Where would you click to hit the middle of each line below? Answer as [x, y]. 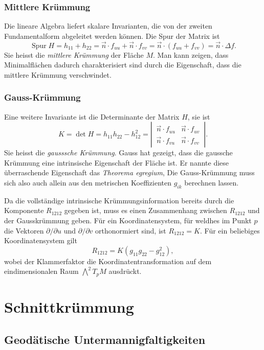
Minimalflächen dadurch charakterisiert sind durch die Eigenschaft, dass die [123, 65]
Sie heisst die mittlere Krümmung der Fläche [74, 54]
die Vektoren [24, 230]
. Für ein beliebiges [230, 230]
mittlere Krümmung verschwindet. [58, 74]
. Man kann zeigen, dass [191, 54]
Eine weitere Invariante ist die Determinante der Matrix [92, 116]
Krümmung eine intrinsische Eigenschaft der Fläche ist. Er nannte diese [117, 162]
